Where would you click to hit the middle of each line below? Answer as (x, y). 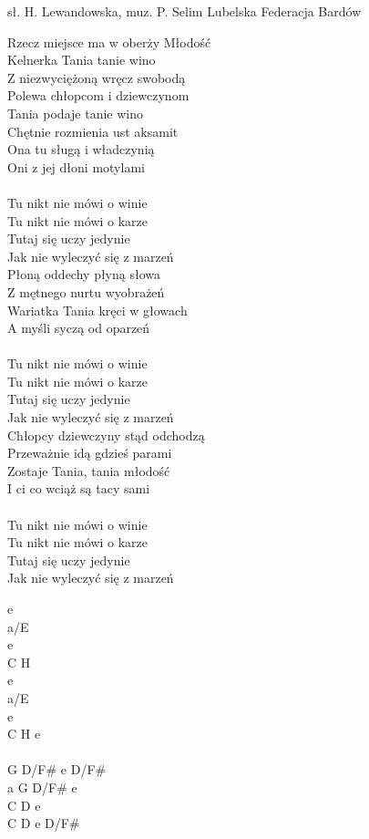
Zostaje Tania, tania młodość (89, 470)
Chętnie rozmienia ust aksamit (93, 131)
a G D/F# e (42, 787)
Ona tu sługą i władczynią (81, 149)
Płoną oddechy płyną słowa (84, 274)
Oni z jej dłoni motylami (76, 166)
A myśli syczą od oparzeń (79, 328)
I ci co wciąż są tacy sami (79, 488)
